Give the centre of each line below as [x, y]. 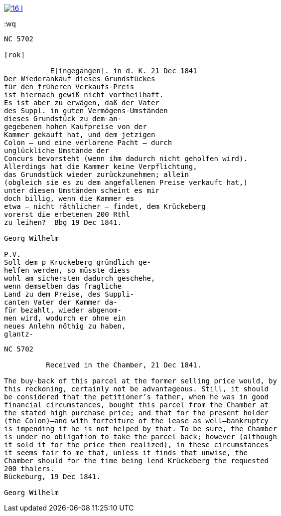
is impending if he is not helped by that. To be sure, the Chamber [140, 429]
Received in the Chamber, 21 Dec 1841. [124, 365]
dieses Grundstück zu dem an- [63, 119]
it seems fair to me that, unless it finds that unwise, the [126, 453]
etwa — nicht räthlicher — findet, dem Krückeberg [105, 206]
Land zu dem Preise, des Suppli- [69, 294]
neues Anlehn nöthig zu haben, [65, 326]
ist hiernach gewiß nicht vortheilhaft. [84, 95]
